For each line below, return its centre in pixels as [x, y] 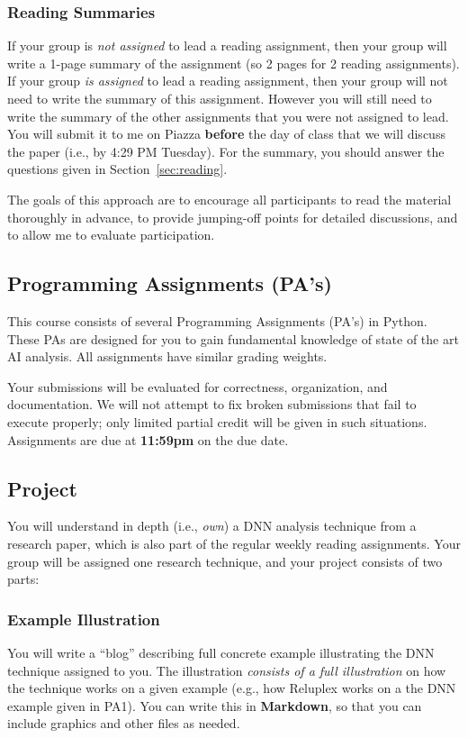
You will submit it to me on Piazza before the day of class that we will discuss [226, 134]
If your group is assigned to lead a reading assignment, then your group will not [228, 81]
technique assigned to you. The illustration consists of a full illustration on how [227, 670]
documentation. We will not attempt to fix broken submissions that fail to [212, 404]
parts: [23, 579]
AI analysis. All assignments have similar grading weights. [167, 356]
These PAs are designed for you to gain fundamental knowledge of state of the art [233, 338]
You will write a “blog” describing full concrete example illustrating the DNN [221, 652]
